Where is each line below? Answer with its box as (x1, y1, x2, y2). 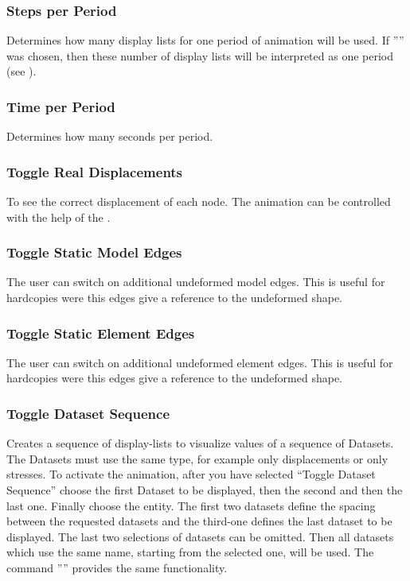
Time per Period (6, 96, 115, 116)
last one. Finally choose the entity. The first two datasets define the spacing (6, 497, 376, 513)
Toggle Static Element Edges (6, 323, 195, 343)
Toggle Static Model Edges (6, 242, 182, 262)
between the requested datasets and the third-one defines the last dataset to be (6, 513, 392, 529)
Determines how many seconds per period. (6, 128, 213, 145)
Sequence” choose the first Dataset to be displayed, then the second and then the (6, 482, 403, 498)
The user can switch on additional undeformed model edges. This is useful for (6, 273, 385, 290)
